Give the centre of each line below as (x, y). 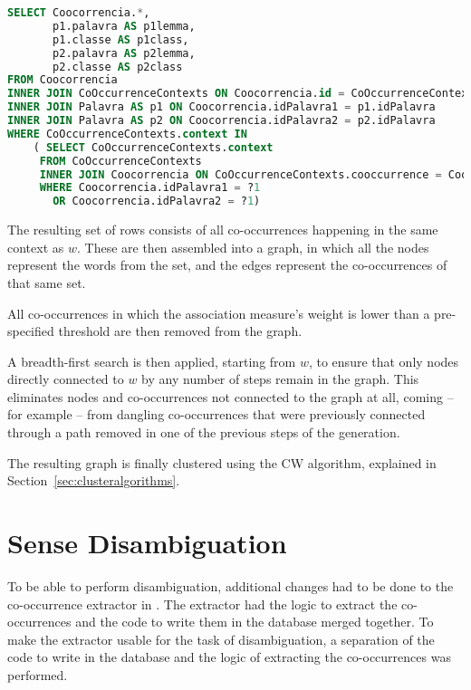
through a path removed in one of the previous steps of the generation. (204, 432)
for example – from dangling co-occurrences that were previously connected (216, 414)
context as (36, 247)
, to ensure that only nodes (384, 361)
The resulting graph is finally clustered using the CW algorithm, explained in (222, 462)
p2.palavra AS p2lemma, (124, 53)
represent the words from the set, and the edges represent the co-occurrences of (227, 265)
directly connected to (66, 379)
